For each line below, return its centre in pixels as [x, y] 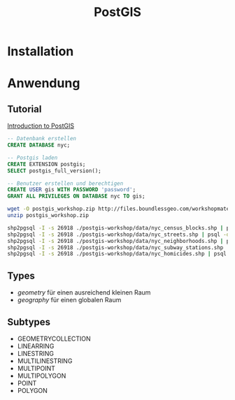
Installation [41, 51]
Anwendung [44, 83]
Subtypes [29, 322]
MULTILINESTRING [45, 361]
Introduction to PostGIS [41, 126]
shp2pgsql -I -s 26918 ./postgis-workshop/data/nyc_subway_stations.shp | [119, 247]
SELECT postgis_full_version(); [54, 171]
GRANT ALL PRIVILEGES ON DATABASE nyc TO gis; [76, 196]
